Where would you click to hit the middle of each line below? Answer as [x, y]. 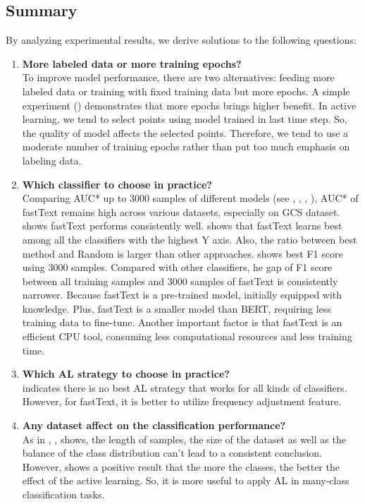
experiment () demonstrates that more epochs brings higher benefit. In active [189, 105]
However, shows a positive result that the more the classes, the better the [181, 466]
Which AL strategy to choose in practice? [126, 374]
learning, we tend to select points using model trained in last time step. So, [185, 119]
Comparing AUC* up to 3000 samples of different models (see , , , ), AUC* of [190, 198]
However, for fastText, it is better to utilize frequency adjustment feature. [182, 401]
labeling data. [52, 160]
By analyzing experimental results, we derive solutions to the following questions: [181, 40]
